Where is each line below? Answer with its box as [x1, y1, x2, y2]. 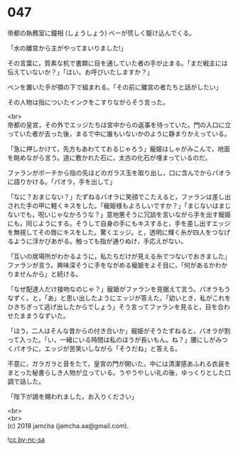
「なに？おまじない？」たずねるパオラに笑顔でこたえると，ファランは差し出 [7, 192, 232, 201]
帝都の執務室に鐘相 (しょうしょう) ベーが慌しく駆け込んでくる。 [7, 28, 196, 37]
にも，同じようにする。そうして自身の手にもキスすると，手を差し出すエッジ [7, 219, 231, 227]
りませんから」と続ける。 [7, 269, 82, 278]
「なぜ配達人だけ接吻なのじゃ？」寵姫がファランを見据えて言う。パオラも [7, 285, 225, 293]
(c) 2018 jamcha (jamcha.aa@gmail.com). [7, 421, 129, 430]
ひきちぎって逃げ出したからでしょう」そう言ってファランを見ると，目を [7, 303, 218, 311]
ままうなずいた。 [19, 311, 70, 320]
